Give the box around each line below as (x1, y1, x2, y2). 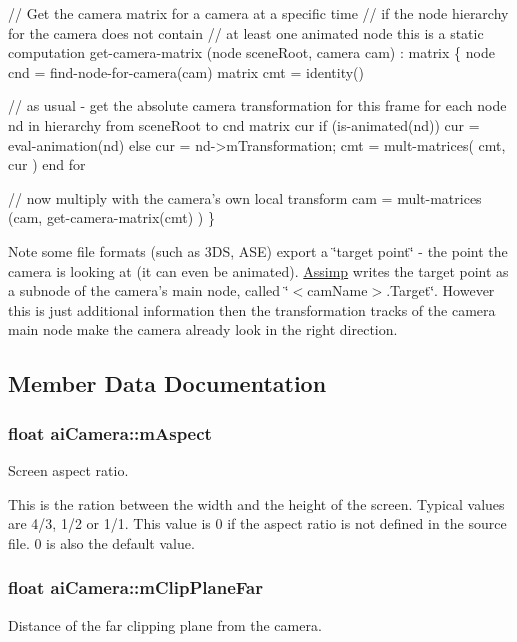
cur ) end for (8, 154, 86, 175)
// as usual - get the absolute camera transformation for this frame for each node (8, 95, 507, 116)
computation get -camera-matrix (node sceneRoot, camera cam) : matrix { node (8, 42, 495, 63)
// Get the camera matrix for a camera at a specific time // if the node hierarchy (8, 3, 509, 23)
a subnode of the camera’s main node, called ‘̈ (8, 280, 289, 301)
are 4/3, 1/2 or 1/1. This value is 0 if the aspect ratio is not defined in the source (8, 513, 507, 534)
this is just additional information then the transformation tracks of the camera (8, 299, 496, 320)
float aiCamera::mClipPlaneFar (8, 575, 263, 600)
